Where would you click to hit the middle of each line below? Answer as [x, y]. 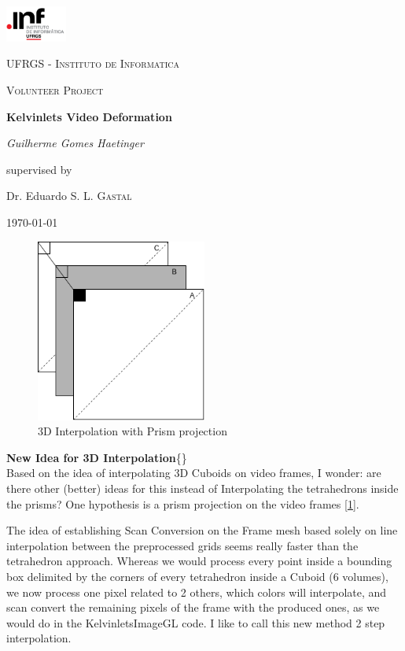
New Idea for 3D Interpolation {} [97, 457]
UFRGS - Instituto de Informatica [93, 63]
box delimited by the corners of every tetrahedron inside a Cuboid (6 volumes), [197, 576]
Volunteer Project [55, 90]
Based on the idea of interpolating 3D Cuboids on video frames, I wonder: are [194, 473]
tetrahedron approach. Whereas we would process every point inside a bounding [199, 561]
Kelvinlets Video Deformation [89, 116]
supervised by [39, 169]
